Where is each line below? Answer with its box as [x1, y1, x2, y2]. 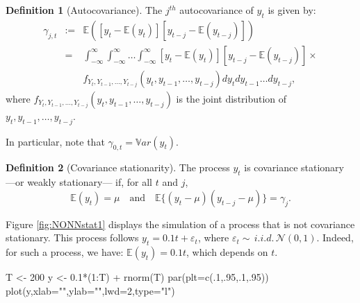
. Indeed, [316, 230, 354, 245]
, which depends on [186, 245, 268, 259]
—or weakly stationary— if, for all [6, 175, 152, 189]
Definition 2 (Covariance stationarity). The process [6, 160, 230, 175]
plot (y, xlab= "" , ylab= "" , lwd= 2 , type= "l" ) [6, 283, 175, 297]
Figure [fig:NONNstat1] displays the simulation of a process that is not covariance [6, 216, 355, 231]
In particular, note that [6, 134, 105, 148]
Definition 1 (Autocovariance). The [6, 3, 163, 17]
